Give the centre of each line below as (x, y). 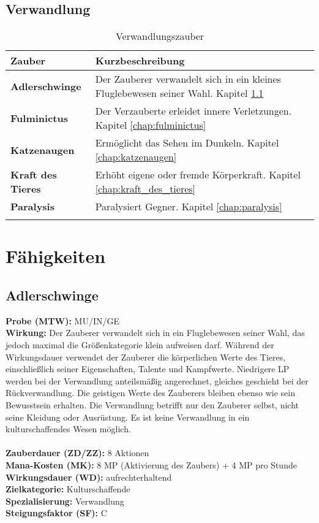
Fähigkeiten (56, 256)
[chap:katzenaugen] (136, 157)
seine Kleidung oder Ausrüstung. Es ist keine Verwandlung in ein (128, 417)
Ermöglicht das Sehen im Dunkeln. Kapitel (187, 143)
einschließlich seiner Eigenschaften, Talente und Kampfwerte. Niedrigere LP (148, 369)
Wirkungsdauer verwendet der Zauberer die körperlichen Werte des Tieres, (146, 357)
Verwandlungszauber (160, 36)
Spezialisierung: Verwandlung (65, 501)
